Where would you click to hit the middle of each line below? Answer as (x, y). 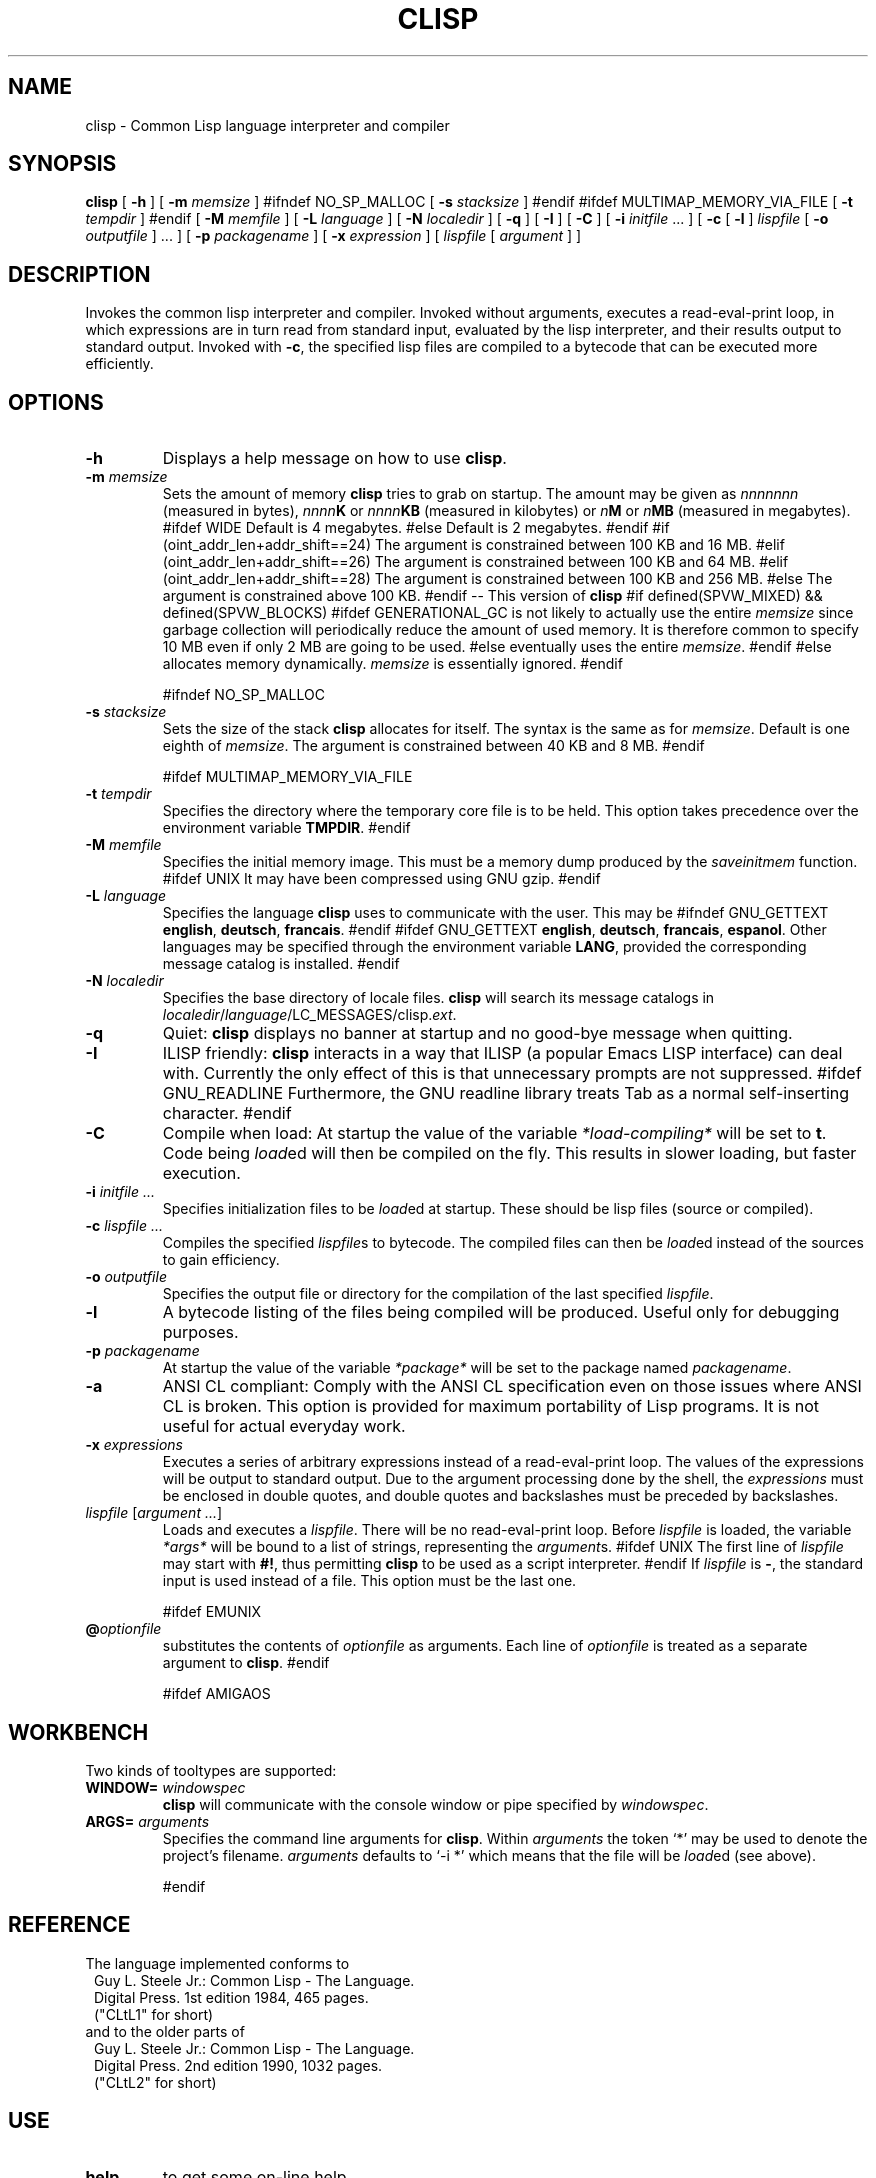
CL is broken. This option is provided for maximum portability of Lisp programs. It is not (491, 1406)
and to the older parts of (165, 2031)
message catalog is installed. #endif (281, 964)
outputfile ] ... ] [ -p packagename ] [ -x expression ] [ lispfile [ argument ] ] (333, 236)
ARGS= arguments (147, 1821)
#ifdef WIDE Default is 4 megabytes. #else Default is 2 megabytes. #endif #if (416, 528)
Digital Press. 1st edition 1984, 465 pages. (231, 1997)
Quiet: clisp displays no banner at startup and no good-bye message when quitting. (477, 1033)
